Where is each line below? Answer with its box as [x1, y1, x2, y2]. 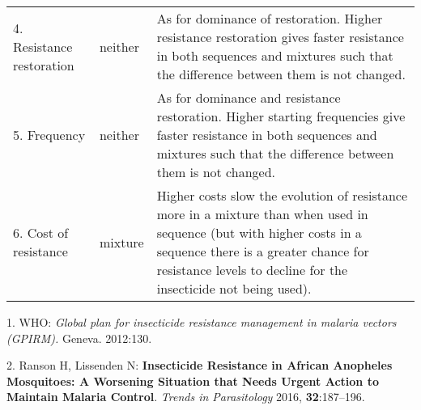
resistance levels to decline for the [156, 260, 348, 279]
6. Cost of [13, 223, 69, 242]
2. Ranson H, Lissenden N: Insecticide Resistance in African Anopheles [6, 357, 393, 374]
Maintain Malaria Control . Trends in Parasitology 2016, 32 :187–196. [6, 388, 365, 405]
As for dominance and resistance [156, 88, 341, 107]
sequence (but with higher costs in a [156, 223, 362, 242]
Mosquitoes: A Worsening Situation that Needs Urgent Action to [6, 372, 379, 389]
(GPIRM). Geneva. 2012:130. [6, 329, 152, 346]
